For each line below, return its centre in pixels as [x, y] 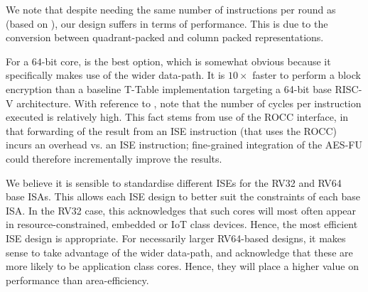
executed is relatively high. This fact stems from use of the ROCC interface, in [177, 117]
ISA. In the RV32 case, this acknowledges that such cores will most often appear [181, 210]
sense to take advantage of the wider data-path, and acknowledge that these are [179, 252]
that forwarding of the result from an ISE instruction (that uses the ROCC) [172, 130]
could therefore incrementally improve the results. [114, 158]
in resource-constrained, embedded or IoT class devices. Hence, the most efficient [182, 224]
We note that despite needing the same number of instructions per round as [171, 9]
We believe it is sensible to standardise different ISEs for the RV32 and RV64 [174, 182]
